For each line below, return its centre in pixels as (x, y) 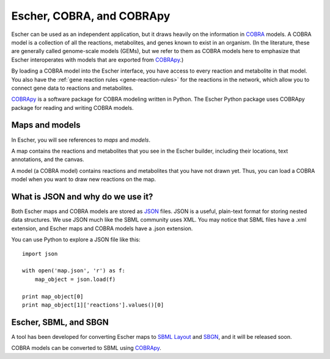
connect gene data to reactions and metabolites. (72, 88)
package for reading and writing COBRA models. (72, 107)
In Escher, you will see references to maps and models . (81, 140)
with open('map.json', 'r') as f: (74, 271)
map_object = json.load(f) (75, 279)
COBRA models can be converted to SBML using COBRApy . (86, 348)
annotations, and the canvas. (48, 159)
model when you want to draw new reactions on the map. (84, 179)
